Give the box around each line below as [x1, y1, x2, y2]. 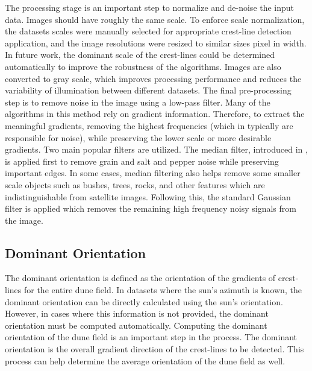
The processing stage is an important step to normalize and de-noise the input [5, 1, 295, 13]
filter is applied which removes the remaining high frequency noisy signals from [5, 202, 296, 215]
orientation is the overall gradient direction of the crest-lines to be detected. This [5, 343, 304, 355]
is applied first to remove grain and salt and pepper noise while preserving [5, 154, 279, 167]
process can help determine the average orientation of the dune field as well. [5, 354, 285, 367]
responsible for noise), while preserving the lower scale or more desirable [5, 131, 272, 144]
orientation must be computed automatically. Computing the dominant [5, 319, 267, 331]
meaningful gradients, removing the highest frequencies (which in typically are [5, 119, 293, 132]
